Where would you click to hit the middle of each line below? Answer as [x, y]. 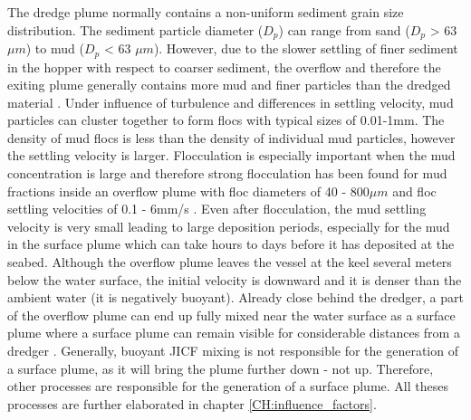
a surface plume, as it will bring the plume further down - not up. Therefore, [221, 368]
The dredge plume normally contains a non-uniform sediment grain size [206, 12]
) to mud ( [55, 48]
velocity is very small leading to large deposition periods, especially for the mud [229, 226]
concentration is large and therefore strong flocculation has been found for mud [227, 173]
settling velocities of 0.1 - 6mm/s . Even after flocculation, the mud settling [217, 209]
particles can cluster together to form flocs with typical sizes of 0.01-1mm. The [226, 120]
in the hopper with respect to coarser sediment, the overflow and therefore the [224, 67]
